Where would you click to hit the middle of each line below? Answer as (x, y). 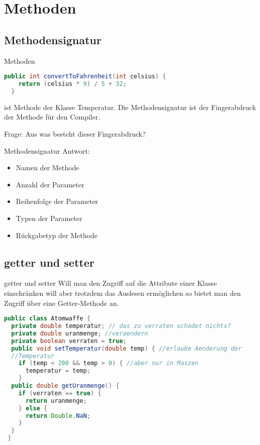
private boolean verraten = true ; (69, 341)
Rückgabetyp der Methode (57, 235)
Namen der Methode (48, 168)
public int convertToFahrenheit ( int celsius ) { (85, 77)
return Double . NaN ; (58, 416)
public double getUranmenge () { (65, 386)
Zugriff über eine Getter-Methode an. (62, 303)
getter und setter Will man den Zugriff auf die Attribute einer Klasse (111, 283)
